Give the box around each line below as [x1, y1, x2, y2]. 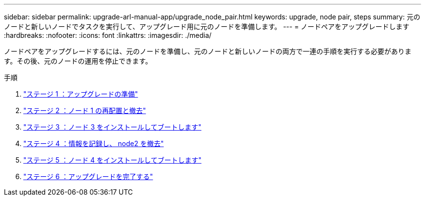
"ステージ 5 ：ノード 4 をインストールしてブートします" [23, 156, 202, 164]
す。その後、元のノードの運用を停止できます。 [4, 57, 152, 65]
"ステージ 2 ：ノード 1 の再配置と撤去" [23, 106, 146, 115]
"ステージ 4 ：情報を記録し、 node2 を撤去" [23, 139, 164, 148]
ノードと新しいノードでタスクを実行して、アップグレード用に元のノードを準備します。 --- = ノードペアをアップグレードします [4, 22, 409, 31]
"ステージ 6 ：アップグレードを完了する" [23, 172, 153, 181]
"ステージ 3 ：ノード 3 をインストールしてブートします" [23, 123, 202, 131]
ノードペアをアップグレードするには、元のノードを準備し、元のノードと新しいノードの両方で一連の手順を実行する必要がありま [4, 47, 411, 55]
